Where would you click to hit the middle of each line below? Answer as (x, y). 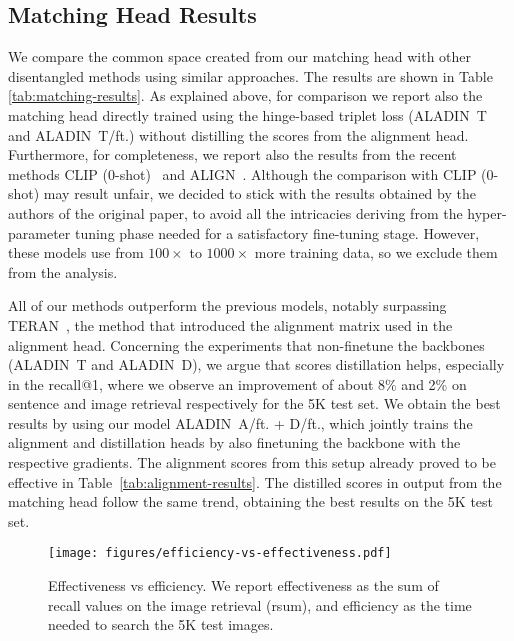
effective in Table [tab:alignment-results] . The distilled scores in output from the (255, 481)
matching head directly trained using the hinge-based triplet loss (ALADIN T (247, 114)
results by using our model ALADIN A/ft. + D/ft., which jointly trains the (240, 422)
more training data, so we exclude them (376, 252)
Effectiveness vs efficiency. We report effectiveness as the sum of (243, 585)
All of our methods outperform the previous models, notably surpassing (227, 305)
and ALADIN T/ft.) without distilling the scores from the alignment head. (238, 134)
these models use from (76, 252)
